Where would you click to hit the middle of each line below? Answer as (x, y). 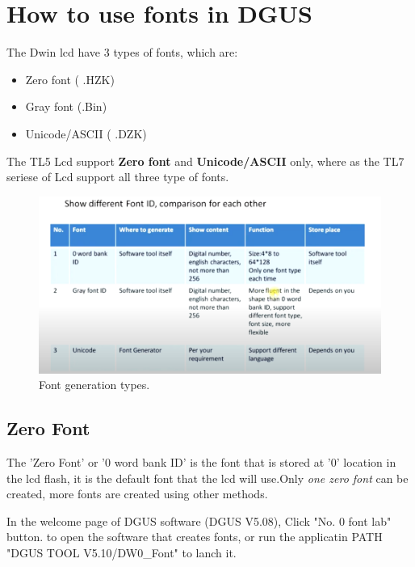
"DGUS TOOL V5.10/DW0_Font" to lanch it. (122, 553)
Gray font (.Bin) (66, 106)
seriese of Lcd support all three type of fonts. (118, 177)
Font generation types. (94, 385)
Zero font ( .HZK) (70, 79)
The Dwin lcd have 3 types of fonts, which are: (122, 52)
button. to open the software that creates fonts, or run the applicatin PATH (195, 537)
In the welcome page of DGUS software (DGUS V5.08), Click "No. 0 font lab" (199, 520)
